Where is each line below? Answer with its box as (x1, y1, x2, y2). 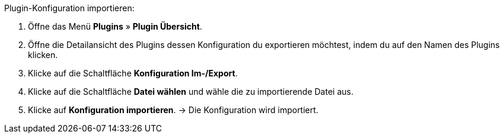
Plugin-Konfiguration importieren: (4, 3, 135, 13)
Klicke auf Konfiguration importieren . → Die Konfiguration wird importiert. (28, 105, 318, 115)
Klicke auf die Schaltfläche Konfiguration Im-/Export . (28, 68, 238, 78)
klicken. (28, 50, 58, 60)
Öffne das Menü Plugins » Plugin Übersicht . (28, 21, 202, 31)
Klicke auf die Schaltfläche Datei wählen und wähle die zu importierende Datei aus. (28, 86, 353, 97)
